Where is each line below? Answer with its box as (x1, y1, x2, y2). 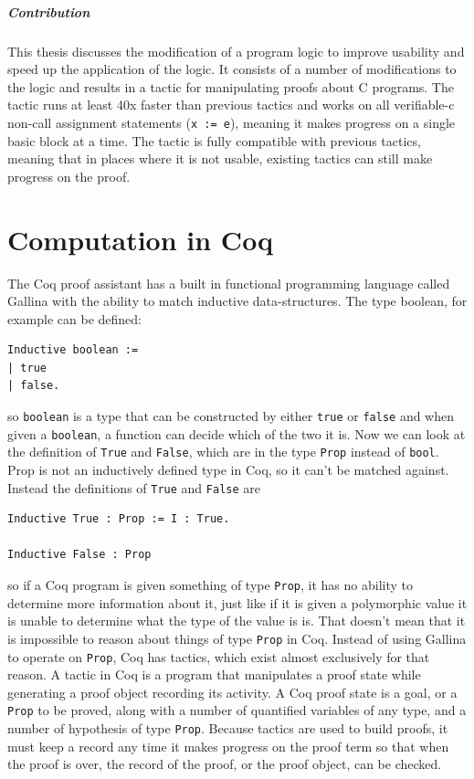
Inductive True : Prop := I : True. (7, 512, 230, 526)
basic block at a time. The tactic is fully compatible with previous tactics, (7, 131, 421, 150)
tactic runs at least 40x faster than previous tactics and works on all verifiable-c (7, 95, 455, 114)
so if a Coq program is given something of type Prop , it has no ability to (7, 575, 413, 595)
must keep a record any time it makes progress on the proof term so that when (7, 736, 449, 755)
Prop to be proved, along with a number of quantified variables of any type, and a (7, 700, 467, 720)
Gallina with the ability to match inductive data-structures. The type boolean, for (7, 291, 468, 311)
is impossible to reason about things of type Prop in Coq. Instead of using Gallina (7, 628, 467, 647)
